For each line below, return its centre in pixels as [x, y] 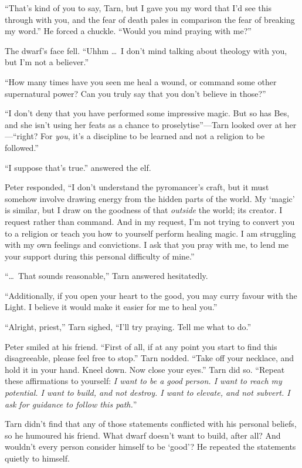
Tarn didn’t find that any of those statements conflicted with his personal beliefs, [151, 424]
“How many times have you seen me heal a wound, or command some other [141, 81]
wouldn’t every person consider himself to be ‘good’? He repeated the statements [150, 447]
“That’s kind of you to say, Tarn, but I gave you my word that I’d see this [138, 8]
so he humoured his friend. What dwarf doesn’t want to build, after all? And [143, 435]
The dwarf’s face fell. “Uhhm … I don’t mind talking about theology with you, [146, 50]
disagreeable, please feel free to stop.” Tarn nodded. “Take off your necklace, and [150, 358]
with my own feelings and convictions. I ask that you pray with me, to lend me [147, 245]
